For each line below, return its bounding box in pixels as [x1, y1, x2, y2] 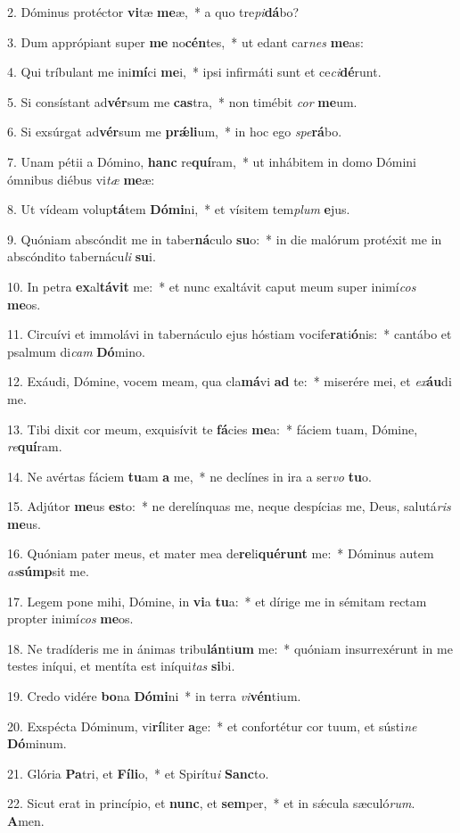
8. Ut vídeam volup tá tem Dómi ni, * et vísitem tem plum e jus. [7, 200, 350, 219]
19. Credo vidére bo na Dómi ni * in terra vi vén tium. [7, 687, 301, 705]
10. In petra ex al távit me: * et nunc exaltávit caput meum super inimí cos [7, 276, 416, 295]
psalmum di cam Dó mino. [7, 342, 145, 360]
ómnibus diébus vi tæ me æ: [7, 169, 155, 188]
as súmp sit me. [7, 562, 89, 581]
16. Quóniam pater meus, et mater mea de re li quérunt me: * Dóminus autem [7, 544, 434, 563]
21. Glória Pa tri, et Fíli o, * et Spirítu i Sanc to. [7, 763, 269, 782]
